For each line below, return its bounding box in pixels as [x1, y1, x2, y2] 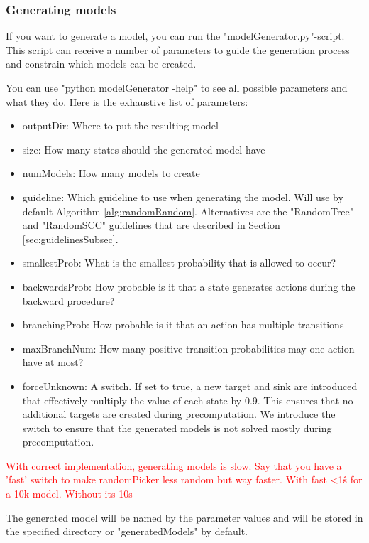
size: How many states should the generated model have [22, 141, 265, 156]
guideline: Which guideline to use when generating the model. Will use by [22, 189, 343, 204]
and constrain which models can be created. [6, 56, 197, 71]
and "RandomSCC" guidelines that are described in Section [22, 217, 280, 232]
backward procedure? [22, 293, 115, 308]
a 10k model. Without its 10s [6, 486, 133, 501]
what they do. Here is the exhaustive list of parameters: [6, 94, 248, 109]
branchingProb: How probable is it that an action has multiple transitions [22, 317, 344, 332]
